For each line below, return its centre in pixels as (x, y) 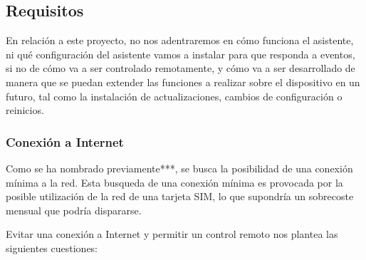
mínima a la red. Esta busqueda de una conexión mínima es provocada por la (174, 182)
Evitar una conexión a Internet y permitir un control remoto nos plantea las (172, 234)
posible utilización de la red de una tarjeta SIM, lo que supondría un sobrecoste (180, 196)
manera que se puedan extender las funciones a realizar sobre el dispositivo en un (183, 82)
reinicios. (25, 110)
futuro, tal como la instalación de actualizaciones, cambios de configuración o (174, 96)
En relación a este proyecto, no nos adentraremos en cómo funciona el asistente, (180, 40)
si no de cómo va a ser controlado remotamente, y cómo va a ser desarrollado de (181, 68)
